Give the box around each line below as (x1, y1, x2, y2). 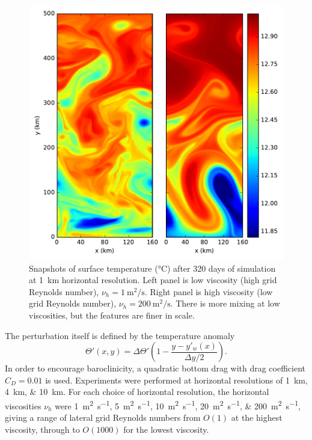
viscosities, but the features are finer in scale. (29, 308, 195, 321)
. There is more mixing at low (170, 297, 280, 310)
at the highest (231, 411, 283, 424)
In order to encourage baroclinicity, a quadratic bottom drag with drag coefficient (5, 362, 306, 374)
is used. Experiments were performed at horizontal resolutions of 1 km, (45, 373, 308, 386)
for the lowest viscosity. (123, 423, 209, 435)
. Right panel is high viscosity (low (144, 285, 273, 298)
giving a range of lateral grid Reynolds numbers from (5, 411, 201, 424)
